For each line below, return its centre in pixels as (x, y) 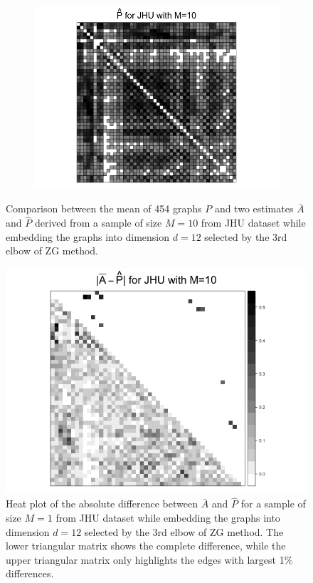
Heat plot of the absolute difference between (102, 504)
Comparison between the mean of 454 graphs (104, 208)
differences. (30, 573)
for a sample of (273, 504)
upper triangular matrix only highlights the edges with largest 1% (149, 559)
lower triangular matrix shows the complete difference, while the (146, 546)
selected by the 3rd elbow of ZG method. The (184, 531)
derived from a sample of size (98, 223)
